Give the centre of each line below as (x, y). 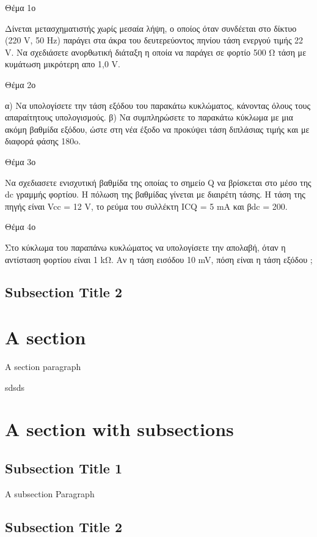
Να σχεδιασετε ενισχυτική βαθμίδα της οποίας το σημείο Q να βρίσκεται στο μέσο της (158, 182)
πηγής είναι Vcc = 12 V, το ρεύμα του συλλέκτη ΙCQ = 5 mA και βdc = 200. (146, 206)
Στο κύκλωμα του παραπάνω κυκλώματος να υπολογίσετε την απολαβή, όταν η (145, 247)
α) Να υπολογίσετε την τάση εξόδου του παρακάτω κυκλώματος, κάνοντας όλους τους (158, 105)
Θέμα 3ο (20, 161)
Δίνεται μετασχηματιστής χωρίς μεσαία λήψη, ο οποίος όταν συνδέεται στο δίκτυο (151, 28)
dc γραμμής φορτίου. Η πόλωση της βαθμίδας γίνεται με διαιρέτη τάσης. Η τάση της (155, 194)
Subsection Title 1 (64, 468)
